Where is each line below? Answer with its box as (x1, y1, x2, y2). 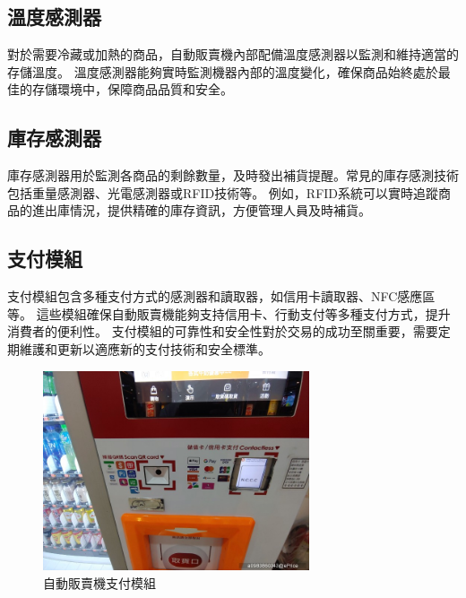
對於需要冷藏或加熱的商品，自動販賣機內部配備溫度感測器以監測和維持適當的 (7, 45, 459, 64)
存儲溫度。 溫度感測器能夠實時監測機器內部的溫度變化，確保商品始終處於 (7, 62, 438, 81)
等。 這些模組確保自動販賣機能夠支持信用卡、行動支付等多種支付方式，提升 (7, 304, 451, 323)
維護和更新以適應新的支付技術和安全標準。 (19, 339, 271, 358)
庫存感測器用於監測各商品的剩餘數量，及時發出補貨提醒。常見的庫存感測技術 (7, 166, 459, 185)
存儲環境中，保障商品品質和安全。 (31, 80, 233, 99)
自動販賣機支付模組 (43, 573, 156, 592)
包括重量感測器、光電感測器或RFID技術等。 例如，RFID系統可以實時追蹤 (7, 183, 439, 202)
